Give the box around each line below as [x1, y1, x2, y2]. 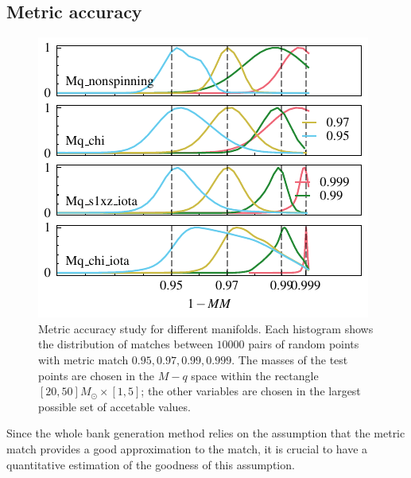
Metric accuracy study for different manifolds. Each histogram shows [38, 320, 374, 336]
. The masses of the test [231, 351, 348, 367]
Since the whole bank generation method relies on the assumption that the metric [6, 425, 405, 441]
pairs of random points [248, 336, 359, 352]
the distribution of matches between [38, 336, 213, 352]
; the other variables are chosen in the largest [141, 383, 361, 399]
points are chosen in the [38, 367, 155, 383]
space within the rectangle [191, 367, 319, 383]
